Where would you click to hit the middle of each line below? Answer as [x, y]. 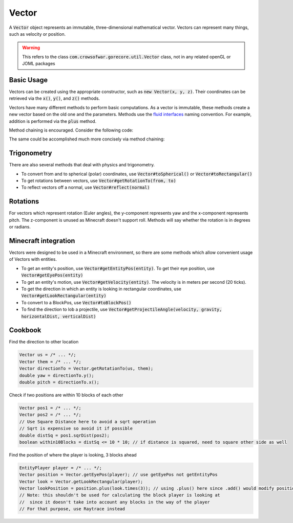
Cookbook [25, 330]
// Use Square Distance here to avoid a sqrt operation [88, 421]
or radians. [20, 227]
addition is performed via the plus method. [53, 121]
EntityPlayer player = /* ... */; [61, 468]
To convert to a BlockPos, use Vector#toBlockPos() [76, 302]
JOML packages [39, 64]
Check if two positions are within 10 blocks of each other [66, 395]
